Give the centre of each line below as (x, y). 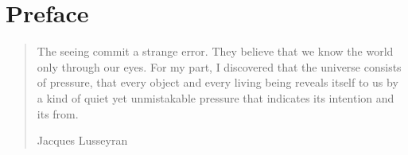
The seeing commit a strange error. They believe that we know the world (215, 51)
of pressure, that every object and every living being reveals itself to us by (218, 82)
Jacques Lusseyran (82, 140)
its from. (58, 113)
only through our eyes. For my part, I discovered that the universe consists (219, 66)
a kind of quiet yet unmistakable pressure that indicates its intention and (216, 97)
